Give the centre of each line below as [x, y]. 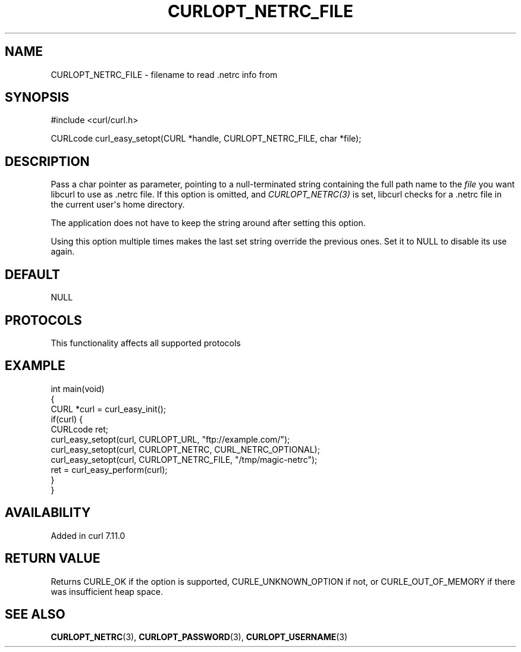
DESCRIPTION [47, 161]
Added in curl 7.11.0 [88, 535]
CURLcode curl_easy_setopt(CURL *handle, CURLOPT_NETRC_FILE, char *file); [206, 139]
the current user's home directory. [118, 205]
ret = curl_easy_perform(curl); [109, 469]
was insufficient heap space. [107, 591]
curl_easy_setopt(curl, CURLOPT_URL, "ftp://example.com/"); [170, 439]
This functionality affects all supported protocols [146, 343]
